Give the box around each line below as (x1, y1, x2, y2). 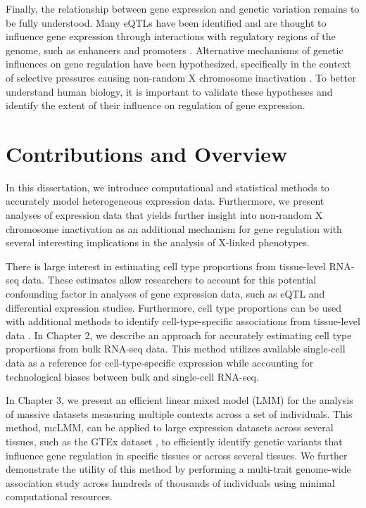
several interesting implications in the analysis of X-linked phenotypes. (6, 235, 310, 250)
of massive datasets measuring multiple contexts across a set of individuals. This (6, 406, 353, 421)
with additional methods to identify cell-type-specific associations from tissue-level (6, 314, 360, 329)
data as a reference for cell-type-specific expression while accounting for (6, 355, 314, 369)
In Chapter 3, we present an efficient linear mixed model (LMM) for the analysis (6, 393, 353, 407)
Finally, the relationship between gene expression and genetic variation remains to (6, 1, 360, 15)
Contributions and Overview (6, 139, 288, 167)
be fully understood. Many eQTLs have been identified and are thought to (6, 15, 327, 30)
